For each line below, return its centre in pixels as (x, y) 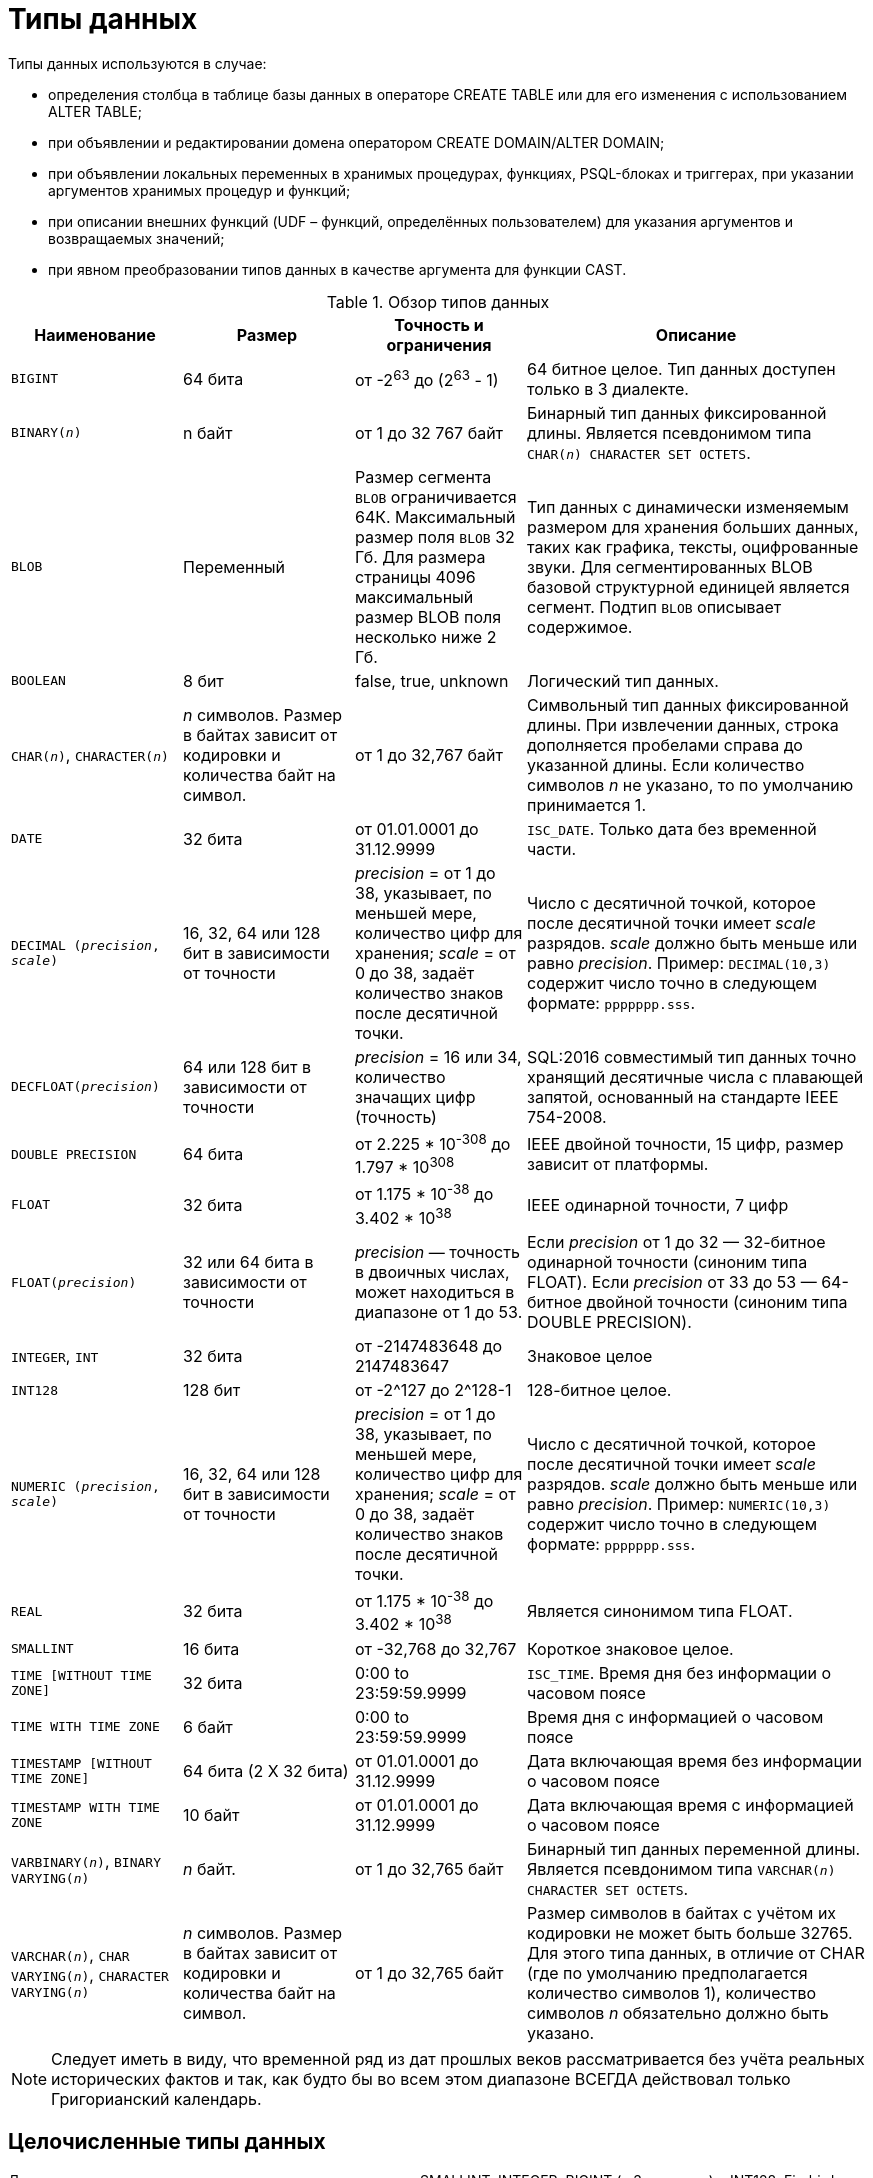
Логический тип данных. (623, 680)
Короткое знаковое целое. (630, 1648)
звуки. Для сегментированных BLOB (670, 566)
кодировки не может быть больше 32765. (690, 1932)
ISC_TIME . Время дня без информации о (679, 1672)
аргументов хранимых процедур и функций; (199, 190)
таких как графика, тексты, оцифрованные (693, 546)
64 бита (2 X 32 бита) (266, 1770)
